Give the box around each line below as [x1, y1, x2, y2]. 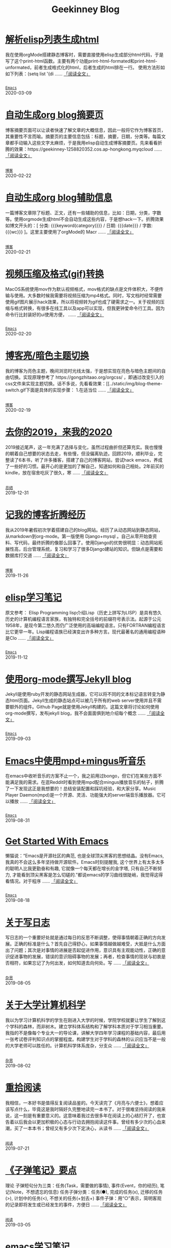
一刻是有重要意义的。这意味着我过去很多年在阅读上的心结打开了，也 [18, 1113, 161, 1119]
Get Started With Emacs [5, 835, 109, 847]
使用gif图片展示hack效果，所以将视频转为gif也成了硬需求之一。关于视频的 [5, 299, 160, 305]
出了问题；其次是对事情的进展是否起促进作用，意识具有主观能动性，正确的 [5, 947, 161, 953]
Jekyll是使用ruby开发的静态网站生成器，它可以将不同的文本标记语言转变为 [5, 691, 161, 697]
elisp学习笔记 [5, 591, 62, 603]
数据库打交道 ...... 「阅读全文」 [5, 552, 70, 558]
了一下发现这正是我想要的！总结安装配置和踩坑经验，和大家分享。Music [5, 785, 156, 792]
